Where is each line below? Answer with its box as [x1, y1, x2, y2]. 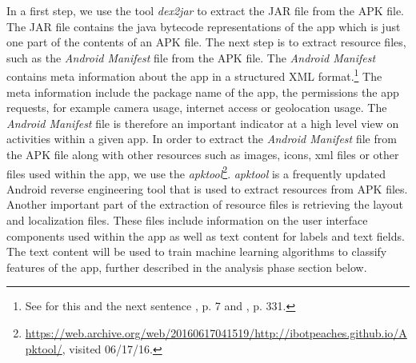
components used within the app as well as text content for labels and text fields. [6, 227, 405, 244]
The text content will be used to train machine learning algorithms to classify [6, 243, 387, 260]
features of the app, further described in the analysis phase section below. [6, 258, 367, 275]
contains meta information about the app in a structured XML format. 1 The [6, 66, 382, 85]
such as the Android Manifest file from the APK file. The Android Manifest [6, 49, 376, 66]
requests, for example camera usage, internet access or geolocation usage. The [6, 99, 387, 116]
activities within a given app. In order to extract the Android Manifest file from [6, 130, 397, 147]
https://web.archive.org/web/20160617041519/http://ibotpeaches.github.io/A [25, 325, 407, 341]
